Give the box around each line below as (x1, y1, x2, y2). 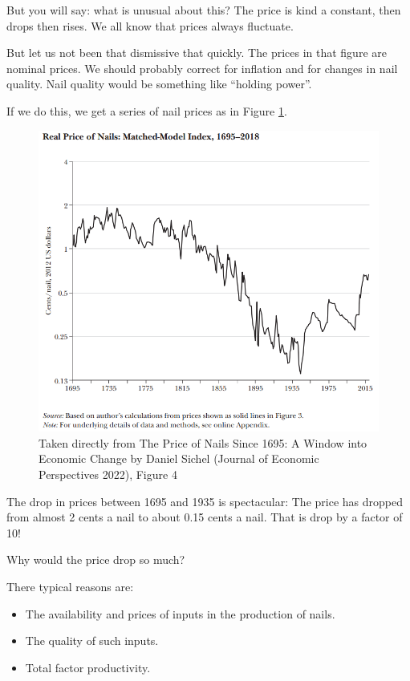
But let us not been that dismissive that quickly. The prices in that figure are (6, 44, 387, 61)
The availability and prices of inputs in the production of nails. (25, 605, 335, 622)
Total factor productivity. (25, 659, 151, 675)
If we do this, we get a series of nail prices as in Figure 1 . (6, 102, 287, 119)
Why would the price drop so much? (6, 551, 185, 568)
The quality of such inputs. (25, 632, 159, 649)
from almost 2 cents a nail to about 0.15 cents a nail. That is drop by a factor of (6, 509, 403, 525)
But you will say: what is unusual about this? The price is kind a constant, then (6, 2, 401, 18)
